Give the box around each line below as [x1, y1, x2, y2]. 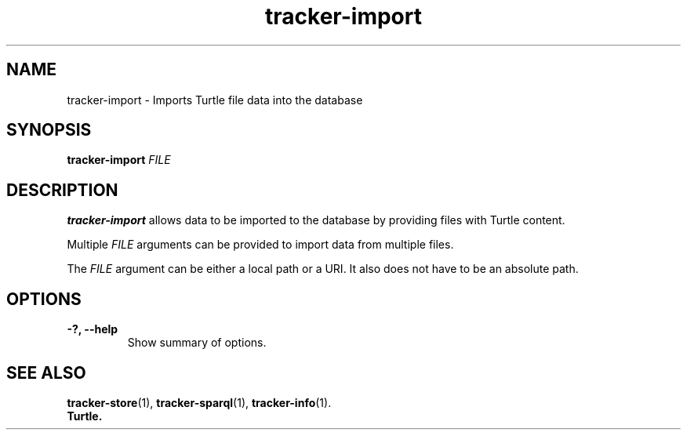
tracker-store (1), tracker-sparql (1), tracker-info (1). [67, 395, 332, 409]
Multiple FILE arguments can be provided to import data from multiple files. [67, 238, 454, 252]
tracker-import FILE [67, 153, 171, 167]
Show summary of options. [127, 336, 267, 350]
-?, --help [67, 322, 118, 336]
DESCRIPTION [6, 180, 118, 200]
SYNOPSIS [6, 120, 92, 140]
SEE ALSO [6, 362, 86, 383]
